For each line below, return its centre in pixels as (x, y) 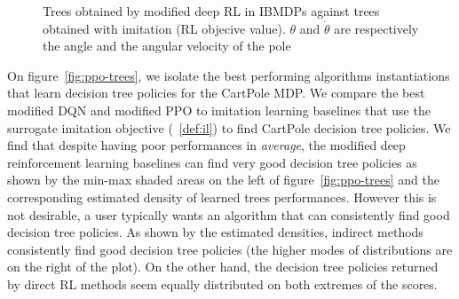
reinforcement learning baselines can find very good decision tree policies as (212, 162)
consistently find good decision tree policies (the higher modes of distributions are (230, 249)
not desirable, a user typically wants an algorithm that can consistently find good (229, 214)
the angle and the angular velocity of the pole (167, 46)
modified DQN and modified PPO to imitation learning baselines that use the (219, 110)
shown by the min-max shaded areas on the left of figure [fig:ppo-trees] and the (223, 180)
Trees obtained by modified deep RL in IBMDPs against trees (211, 11)
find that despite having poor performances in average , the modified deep (206, 145)
